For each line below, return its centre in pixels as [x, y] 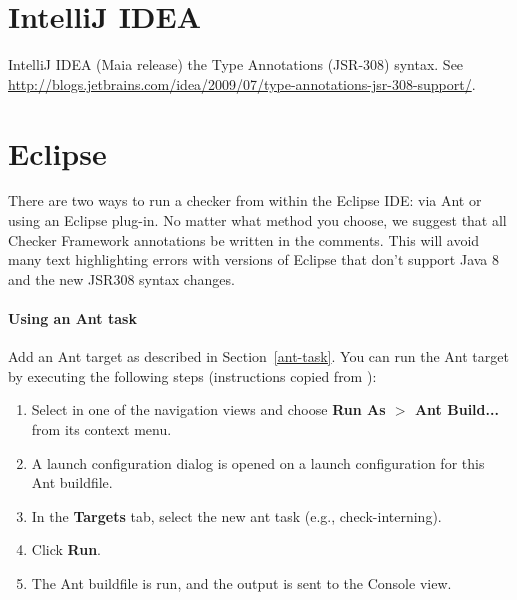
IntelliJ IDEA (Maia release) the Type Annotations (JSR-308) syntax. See [236, 64]
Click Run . [66, 549]
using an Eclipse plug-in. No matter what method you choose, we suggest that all [257, 220]
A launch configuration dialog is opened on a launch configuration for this [258, 462]
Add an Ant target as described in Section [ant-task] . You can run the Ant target [258, 356]
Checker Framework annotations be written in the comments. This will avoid [244, 239]
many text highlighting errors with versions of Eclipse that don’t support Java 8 [254, 259]
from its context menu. [101, 428]
